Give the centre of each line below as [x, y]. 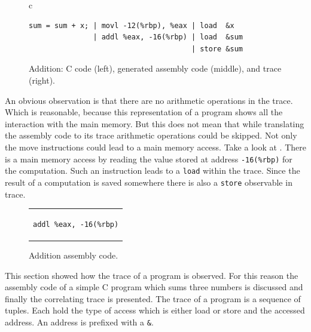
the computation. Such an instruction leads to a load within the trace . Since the [153, 170]
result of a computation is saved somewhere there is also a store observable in [149, 182]
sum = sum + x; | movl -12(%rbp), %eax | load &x [132, 25]
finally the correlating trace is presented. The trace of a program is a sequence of [153, 298]
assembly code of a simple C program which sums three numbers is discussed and [154, 287]
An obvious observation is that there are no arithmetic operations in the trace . [149, 100]
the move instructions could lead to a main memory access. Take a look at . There [155, 147]
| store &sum [217, 49]
